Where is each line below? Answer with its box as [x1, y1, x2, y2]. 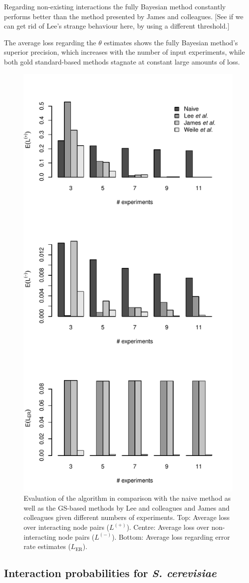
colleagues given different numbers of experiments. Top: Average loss [24, 512, 230, 522]
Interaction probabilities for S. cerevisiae [4, 565, 217, 581]
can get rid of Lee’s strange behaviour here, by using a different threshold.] [4, 21, 230, 31]
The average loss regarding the [4, 37, 96, 47]
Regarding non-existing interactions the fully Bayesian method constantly [4, 1, 226, 11]
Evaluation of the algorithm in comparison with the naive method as [24, 493, 231, 503]
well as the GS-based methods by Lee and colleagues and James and [24, 502, 230, 513]
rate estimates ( [24, 541, 71, 551]
